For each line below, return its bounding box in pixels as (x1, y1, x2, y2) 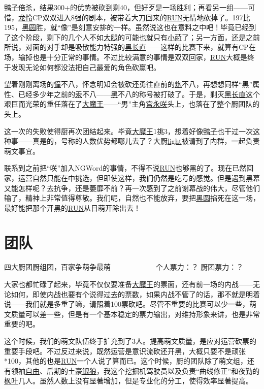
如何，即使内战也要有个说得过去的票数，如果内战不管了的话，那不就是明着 (11, 288, 260, 299)
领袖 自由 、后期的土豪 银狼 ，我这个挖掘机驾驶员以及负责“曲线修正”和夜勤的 (11, 365, 260, 376)
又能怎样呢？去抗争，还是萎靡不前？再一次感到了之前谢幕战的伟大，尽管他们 (4, 182, 260, 193)
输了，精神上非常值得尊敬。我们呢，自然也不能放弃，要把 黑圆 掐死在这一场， (4, 192, 260, 203)
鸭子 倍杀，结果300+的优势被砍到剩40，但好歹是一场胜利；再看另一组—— (4, 2, 248, 12)
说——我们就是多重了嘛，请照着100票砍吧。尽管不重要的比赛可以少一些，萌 (4, 299, 256, 309)
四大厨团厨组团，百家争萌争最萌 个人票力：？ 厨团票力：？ (4, 262, 244, 272)
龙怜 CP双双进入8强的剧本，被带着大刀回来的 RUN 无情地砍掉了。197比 (18, 12, 250, 22)
